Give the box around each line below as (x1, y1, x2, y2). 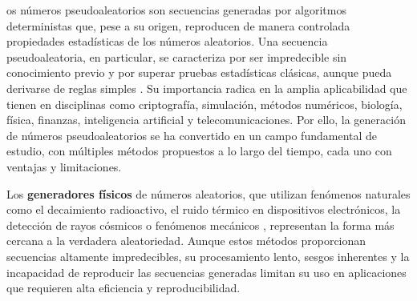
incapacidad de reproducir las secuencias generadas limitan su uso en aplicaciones (6, 263, 407, 280)
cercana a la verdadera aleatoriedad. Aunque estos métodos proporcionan (6, 232, 366, 249)
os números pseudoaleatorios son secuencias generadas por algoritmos (6, 2, 346, 18)
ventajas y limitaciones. (6, 158, 122, 175)
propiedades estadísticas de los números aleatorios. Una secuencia (6, 33, 328, 50)
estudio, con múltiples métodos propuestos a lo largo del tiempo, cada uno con (6, 142, 392, 159)
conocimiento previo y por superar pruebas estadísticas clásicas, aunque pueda (6, 64, 392, 81)
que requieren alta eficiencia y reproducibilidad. (6, 279, 241, 296)
